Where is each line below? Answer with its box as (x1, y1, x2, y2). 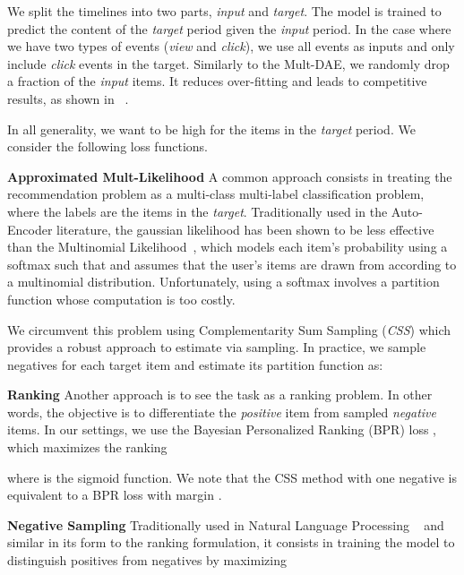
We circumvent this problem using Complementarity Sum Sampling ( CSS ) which (7, 320, 451, 339)
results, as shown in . (7, 89, 129, 107)
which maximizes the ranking (7, 438, 168, 457)
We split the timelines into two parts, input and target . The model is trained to (7, 2, 442, 20)
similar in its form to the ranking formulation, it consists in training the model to (7, 533, 455, 552)
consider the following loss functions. (7, 137, 208, 156)
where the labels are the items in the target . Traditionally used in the (7, 202, 388, 220)
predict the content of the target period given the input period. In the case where (7, 19, 451, 38)
